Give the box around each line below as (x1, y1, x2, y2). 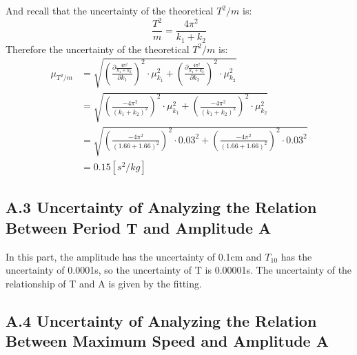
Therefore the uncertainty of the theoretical (6, 41, 190, 56)
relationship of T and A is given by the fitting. (6, 276, 202, 290)
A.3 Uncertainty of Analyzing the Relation (6, 196, 317, 218)
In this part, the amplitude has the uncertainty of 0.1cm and (6, 249, 262, 263)
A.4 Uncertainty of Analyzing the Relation (6, 310, 317, 331)
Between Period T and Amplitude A (6, 216, 272, 238)
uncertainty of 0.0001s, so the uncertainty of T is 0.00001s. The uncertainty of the (6, 263, 352, 277)
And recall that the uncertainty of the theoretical (6, 3, 214, 17)
